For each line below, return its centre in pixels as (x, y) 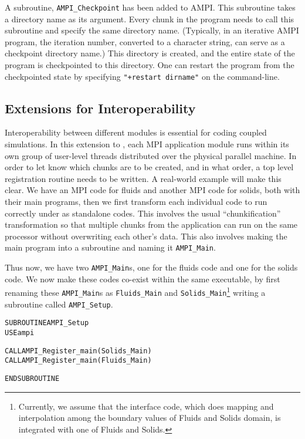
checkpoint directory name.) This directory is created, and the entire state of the (150, 53)
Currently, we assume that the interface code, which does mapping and (146, 406)
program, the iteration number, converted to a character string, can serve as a (145, 41)
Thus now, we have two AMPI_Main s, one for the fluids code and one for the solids (151, 267)
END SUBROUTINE (32, 378)
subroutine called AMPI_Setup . (59, 304)
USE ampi (20, 332)
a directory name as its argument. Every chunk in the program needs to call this (150, 18)
